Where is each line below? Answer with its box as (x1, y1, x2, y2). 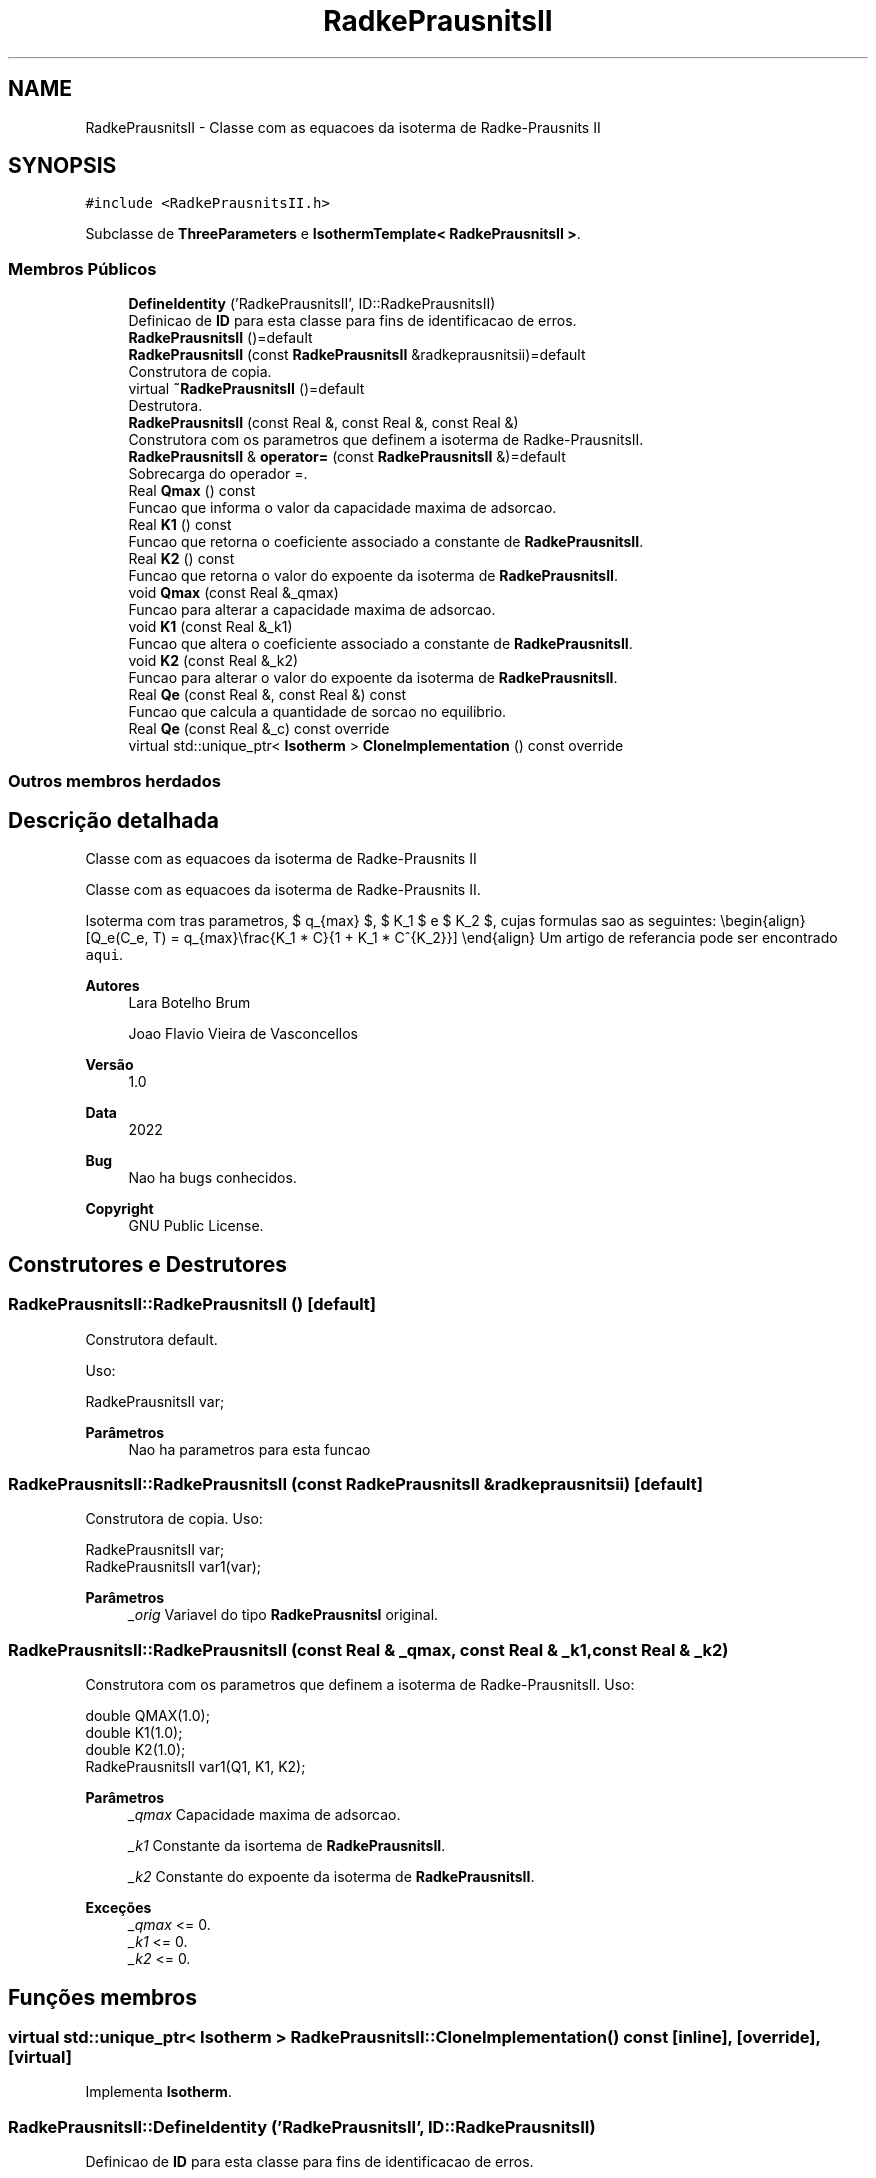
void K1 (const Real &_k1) (128, 618, 293, 636)
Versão (85, 1056, 134, 1074)
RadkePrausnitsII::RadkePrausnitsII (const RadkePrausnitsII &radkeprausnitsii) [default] (8, 1474, 703, 1494)
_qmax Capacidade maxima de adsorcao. (128, 1806, 401, 1824)
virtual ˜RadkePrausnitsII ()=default (128, 380, 365, 398)
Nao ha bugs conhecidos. (128, 1169, 297, 1187)
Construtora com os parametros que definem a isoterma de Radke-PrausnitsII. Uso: (85, 1676, 635, 1694)
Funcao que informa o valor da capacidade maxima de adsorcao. (128, 499, 557, 517)
